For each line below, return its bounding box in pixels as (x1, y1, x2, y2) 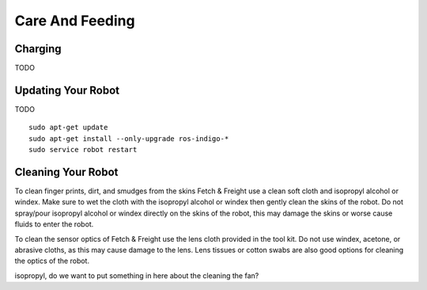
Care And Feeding (14, 12, 135, 29)
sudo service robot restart (28, 145, 138, 155)
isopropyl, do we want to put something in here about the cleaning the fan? (14, 270, 259, 280)
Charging (14, 42, 62, 55)
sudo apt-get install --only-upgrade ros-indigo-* (28, 134, 229, 143)
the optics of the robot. (14, 256, 90, 265)
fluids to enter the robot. (14, 219, 94, 229)
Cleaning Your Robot (14, 165, 119, 178)
